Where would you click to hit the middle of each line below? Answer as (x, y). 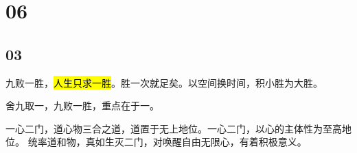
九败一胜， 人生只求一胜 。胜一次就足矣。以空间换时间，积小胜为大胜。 (164, 82)
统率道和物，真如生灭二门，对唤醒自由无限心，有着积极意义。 (167, 142)
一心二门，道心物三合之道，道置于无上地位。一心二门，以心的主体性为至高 (174, 128)
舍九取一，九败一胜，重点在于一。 (82, 106)
